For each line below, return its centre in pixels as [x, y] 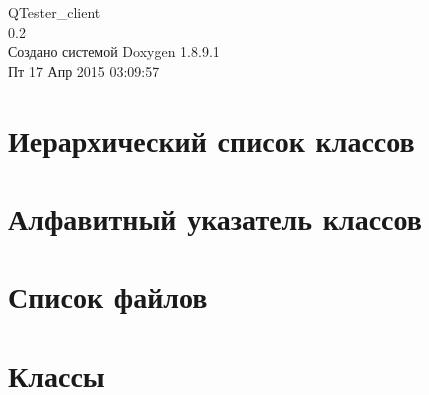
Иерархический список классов [211, 139]
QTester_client [54, 12]
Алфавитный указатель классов [215, 217]
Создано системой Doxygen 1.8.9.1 [114, 51]
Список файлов [108, 296]
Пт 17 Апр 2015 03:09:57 [84, 70]
